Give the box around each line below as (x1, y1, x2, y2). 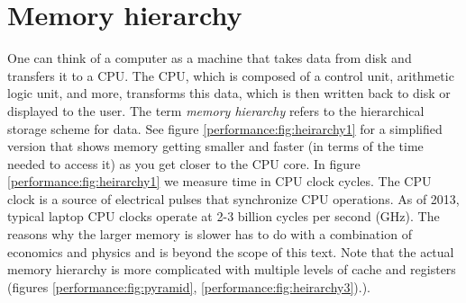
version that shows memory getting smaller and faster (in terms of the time (7, 137, 424, 156)
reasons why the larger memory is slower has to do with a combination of (7, 225, 412, 244)
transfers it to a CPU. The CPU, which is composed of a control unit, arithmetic (7, 66, 454, 85)
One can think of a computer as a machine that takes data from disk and (7, 49, 412, 67)
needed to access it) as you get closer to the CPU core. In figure (7, 154, 361, 173)
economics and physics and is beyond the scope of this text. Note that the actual (7, 242, 454, 261)
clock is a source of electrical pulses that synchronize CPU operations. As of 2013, (7, 189, 460, 208)
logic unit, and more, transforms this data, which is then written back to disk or (7, 84, 451, 102)
